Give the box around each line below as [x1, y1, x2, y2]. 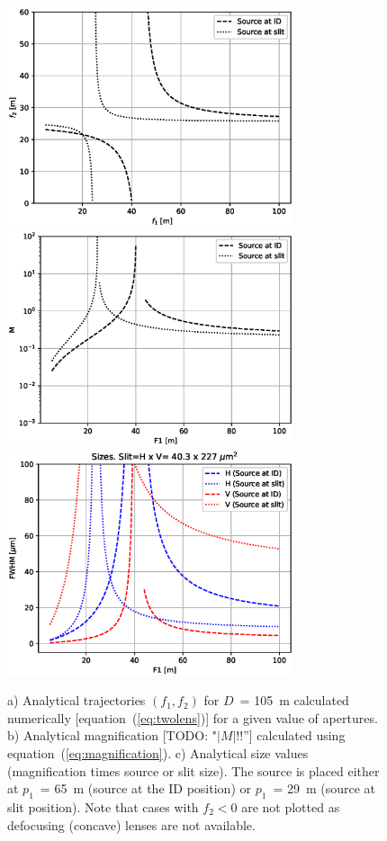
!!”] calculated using [236, 726, 346, 745]
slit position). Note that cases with [7, 798, 199, 817]
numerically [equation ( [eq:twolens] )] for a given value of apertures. [7, 708, 378, 727]
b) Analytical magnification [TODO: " [7, 726, 217, 745]
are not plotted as [241, 798, 340, 817]
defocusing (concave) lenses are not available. [7, 815, 256, 834]
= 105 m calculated [239, 691, 349, 710]
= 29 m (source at [273, 779, 376, 798]
